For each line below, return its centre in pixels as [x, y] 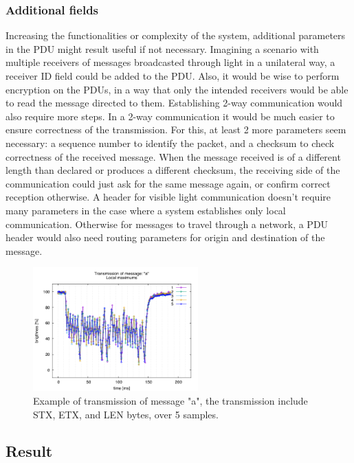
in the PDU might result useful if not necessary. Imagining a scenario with [162, 48]
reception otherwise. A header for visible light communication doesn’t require [168, 197]
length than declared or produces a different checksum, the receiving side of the [173, 170]
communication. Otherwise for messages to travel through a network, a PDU [167, 224]
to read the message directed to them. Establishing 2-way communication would [174, 103]
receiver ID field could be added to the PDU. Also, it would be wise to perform [173, 76]
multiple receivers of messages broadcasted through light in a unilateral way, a [170, 62]
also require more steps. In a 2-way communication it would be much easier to [170, 116]
